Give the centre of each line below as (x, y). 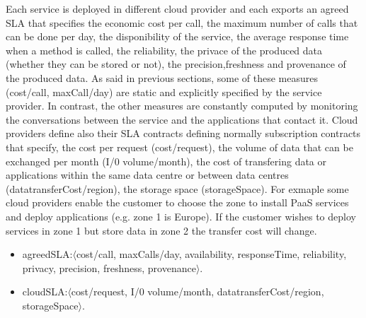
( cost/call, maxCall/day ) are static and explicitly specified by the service (164, 92)
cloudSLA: (45, 291)
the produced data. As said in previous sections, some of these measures (162, 77)
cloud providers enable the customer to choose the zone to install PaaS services (177, 202)
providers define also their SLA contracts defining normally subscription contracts (183, 133)
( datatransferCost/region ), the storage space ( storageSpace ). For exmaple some (177, 188)
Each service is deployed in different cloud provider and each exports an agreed (177, 8)
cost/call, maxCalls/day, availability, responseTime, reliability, (211, 254)
